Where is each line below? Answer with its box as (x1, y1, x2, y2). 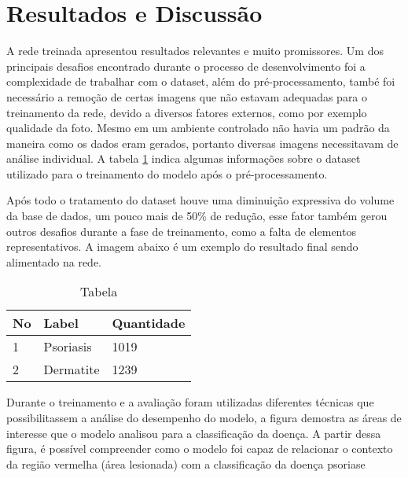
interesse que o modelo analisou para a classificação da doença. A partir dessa (6, 425, 381, 441)
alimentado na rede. (6, 253, 101, 270)
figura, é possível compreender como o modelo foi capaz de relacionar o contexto (6, 440, 393, 457)
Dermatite (43, 360, 100, 379)
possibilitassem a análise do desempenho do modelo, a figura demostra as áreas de (6, 410, 402, 426)
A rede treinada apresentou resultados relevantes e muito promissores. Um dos (6, 42, 384, 59)
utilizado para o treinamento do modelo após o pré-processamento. (6, 165, 328, 182)
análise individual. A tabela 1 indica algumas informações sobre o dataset (6, 150, 361, 167)
